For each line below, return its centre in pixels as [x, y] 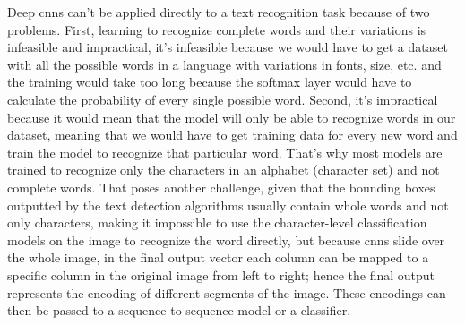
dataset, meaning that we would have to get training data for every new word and [232, 135]
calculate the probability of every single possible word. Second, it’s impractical [223, 99]
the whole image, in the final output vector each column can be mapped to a [218, 257]
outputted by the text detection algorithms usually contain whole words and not [228, 205]
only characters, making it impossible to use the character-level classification [217, 222]
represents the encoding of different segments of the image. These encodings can [227, 292]
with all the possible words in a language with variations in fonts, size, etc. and [224, 64]
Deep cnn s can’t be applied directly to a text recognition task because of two [219, 12]
